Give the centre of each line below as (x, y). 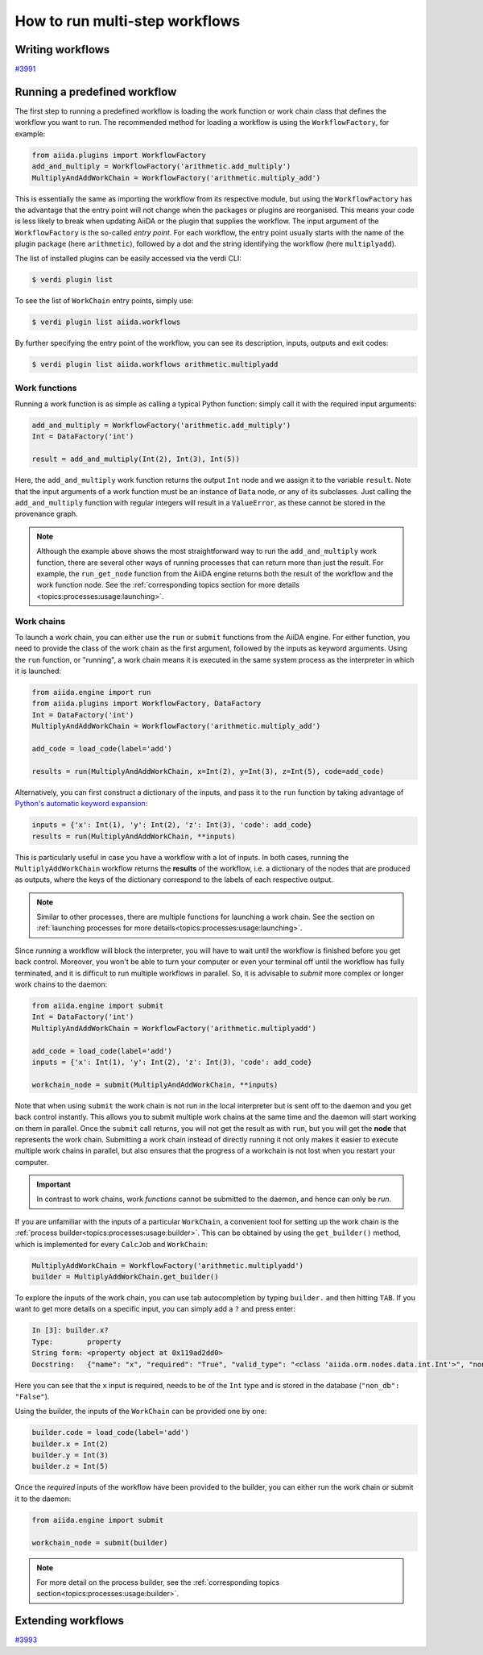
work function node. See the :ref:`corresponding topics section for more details (168, 585)
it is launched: (38, 671)
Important (54, 1184)
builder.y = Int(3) (70, 1455)
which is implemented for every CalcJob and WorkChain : (111, 1244)
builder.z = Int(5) (70, 1466)
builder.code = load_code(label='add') (110, 1433)
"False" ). (32, 1396)
